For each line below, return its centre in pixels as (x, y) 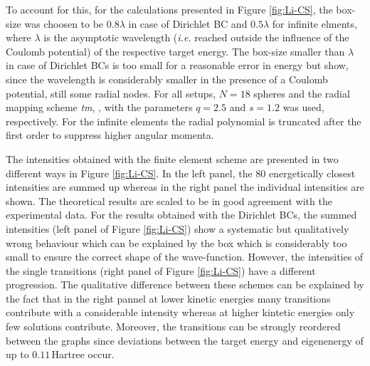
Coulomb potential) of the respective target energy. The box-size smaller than (175, 51)
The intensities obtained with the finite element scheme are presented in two (172, 158)
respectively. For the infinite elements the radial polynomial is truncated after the (184, 121)
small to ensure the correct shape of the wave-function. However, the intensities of (185, 257)
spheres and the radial (302, 93)
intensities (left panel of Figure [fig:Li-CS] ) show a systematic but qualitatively (178, 228)
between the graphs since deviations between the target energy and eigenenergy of (185, 340)
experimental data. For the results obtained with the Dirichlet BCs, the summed (181, 215)
